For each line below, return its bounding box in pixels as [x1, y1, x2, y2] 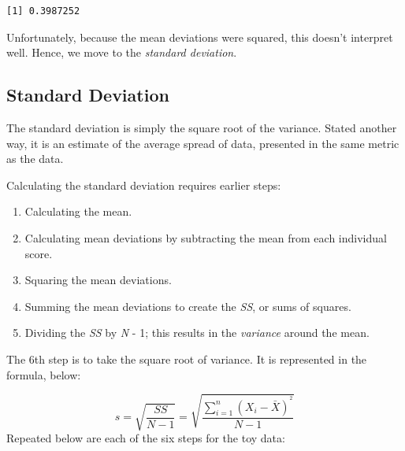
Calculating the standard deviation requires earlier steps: [6, 176, 281, 193]
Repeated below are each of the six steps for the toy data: [6, 429, 285, 445]
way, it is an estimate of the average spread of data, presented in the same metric [6, 135, 399, 151]
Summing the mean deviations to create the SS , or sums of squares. [24, 298, 351, 314]
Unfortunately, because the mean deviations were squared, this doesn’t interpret [6, 28, 393, 45]
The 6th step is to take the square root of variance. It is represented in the [6, 350, 367, 367]
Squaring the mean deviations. [24, 272, 172, 288]
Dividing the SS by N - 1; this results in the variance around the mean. [24, 324, 370, 341]
